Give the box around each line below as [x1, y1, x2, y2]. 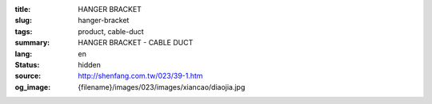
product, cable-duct [78, 26, 144, 36]
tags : [14, 26, 33, 36]
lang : [14, 48, 33, 59]
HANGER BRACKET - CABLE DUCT [78, 38, 194, 48]
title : [14, 5, 31, 13]
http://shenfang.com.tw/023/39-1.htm [78, 71, 203, 81]
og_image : [14, 82, 51, 91]
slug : [14, 16, 32, 25]
